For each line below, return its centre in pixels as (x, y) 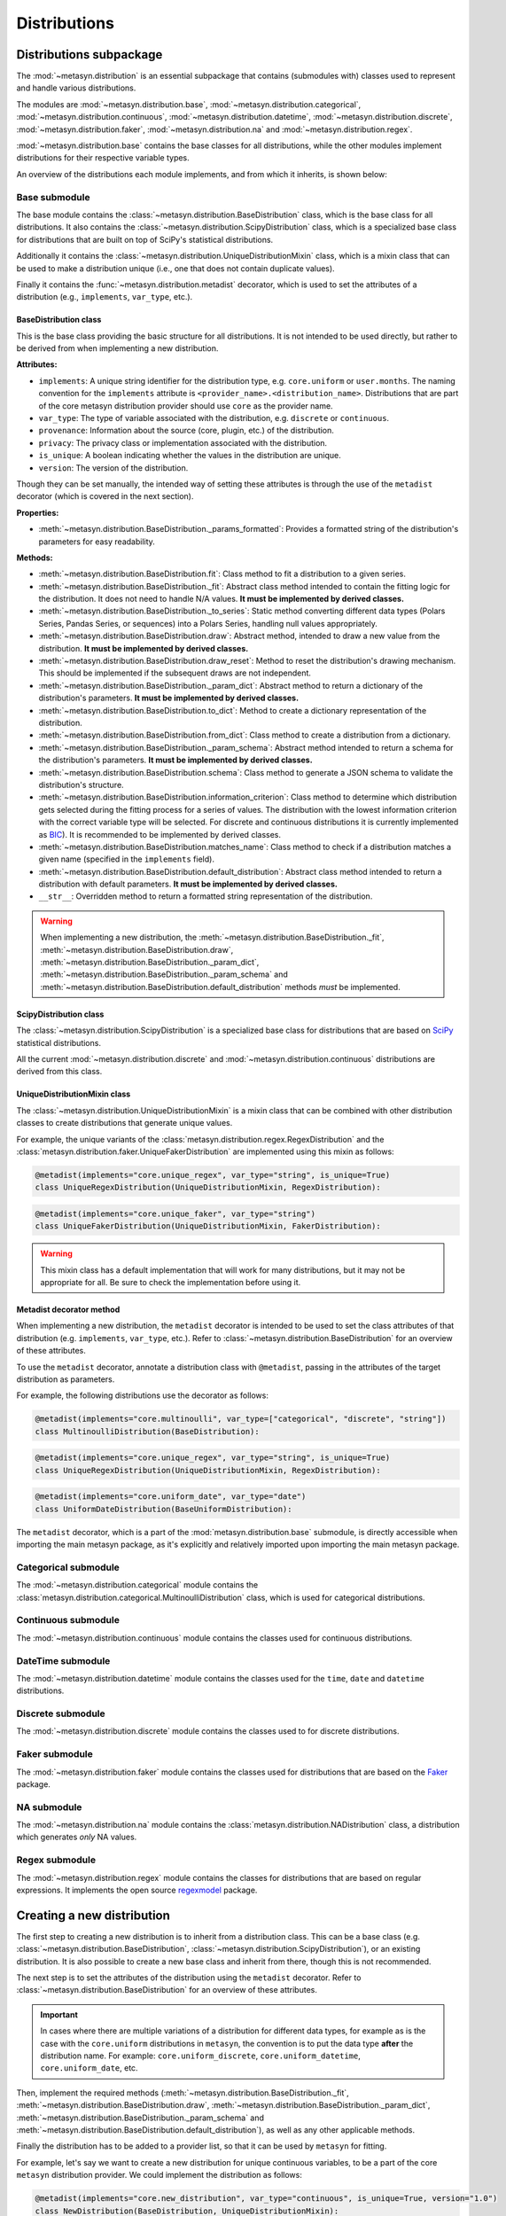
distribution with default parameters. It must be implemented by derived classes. (188, 884)
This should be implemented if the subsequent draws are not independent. (175, 673)
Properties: (38, 512)
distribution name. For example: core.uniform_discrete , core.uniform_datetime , (200, 2056)
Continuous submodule (68, 1620)
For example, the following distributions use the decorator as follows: (143, 1395)
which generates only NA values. (77, 1837)
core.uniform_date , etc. (89, 2068)
